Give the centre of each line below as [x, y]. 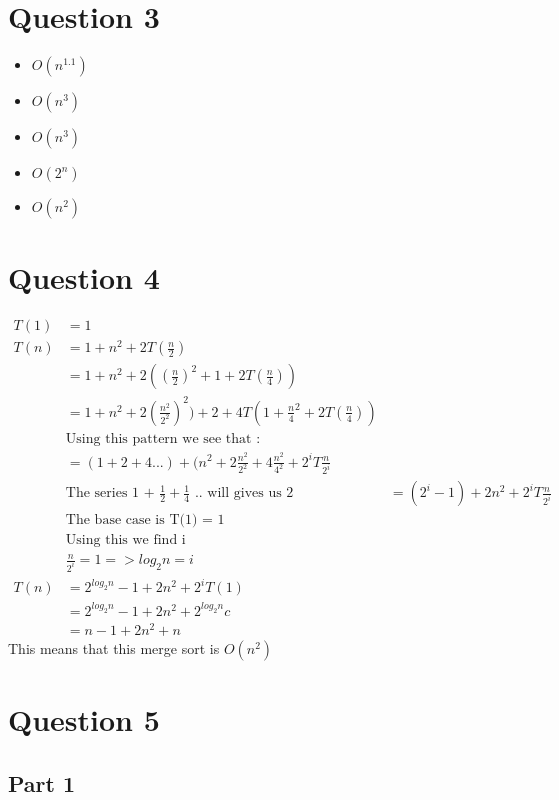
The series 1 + [110, 493]
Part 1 [42, 782]
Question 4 [84, 277]
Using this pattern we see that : [163, 438]
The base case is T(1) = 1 [145, 520]
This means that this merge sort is [114, 648]
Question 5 [84, 719]
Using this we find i [125, 540]
